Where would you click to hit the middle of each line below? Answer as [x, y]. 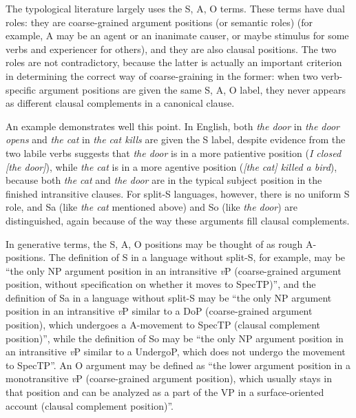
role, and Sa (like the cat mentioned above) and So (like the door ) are [152, 207]
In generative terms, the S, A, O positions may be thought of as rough [154, 243]
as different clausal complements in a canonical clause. [120, 103]
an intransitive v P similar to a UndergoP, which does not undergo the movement [176, 352]
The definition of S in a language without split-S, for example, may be [197, 257]
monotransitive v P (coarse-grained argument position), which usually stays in [169, 378]
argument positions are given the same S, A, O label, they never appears [192, 89]
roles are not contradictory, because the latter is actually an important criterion [174, 62]
